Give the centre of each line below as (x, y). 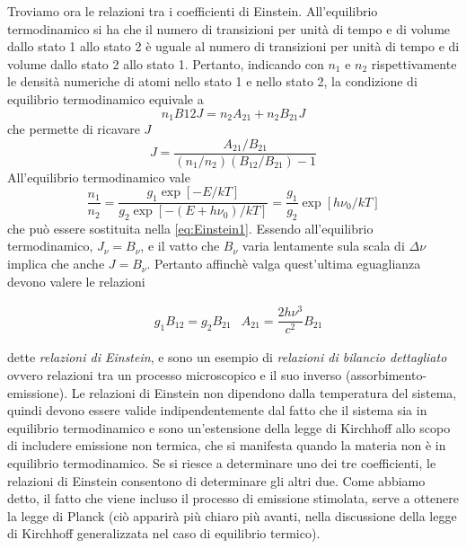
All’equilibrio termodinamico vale (99, 177)
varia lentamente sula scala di (323, 246)
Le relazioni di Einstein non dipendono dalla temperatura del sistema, (264, 392)
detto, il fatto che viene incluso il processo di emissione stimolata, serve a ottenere (233, 498)
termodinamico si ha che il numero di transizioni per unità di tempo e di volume (229, 28)
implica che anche (56, 264)
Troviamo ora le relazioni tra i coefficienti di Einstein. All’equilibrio (193, 11)
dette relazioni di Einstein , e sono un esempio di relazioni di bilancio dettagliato (227, 357)
